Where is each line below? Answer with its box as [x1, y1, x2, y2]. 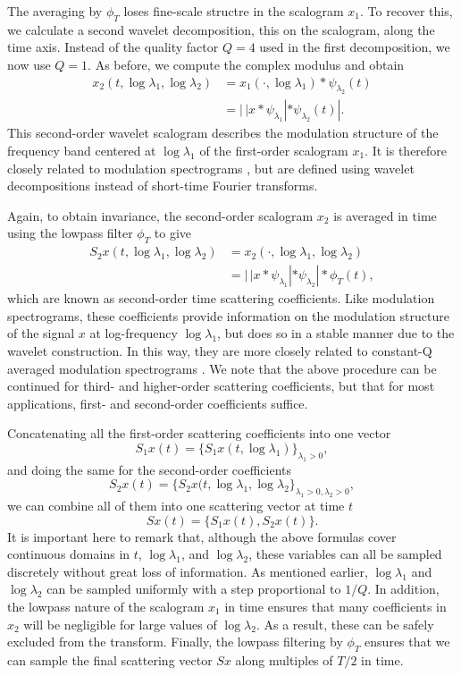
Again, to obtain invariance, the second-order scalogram [7, 206, 314, 224]
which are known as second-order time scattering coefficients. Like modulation [7, 289, 435, 308]
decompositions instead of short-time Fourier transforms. [7, 176, 318, 195]
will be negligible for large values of [23, 614, 217, 633]
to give [154, 224, 192, 242]
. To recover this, [360, 2, 453, 20]
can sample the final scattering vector [7, 651, 213, 670]
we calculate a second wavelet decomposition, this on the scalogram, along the [7, 20, 435, 38]
